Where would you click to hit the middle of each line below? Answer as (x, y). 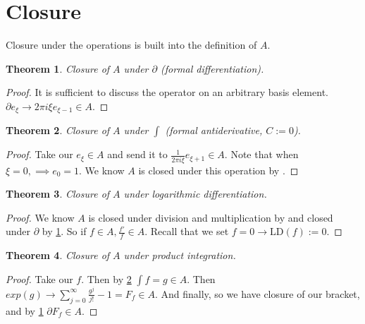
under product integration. (180, 255)
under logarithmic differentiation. (195, 194)
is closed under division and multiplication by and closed (211, 217)
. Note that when (261, 154)
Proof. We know (40, 217)
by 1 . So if (64, 231)
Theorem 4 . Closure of (58, 255)
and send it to (137, 154)
